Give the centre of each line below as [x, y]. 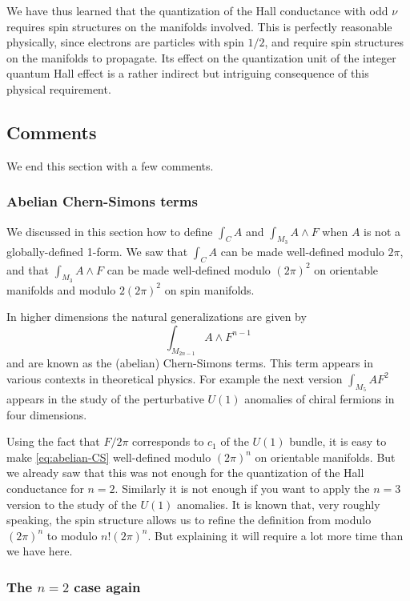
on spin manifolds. [209, 289]
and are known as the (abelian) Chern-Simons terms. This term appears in [190, 363]
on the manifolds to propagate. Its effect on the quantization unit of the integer [201, 57]
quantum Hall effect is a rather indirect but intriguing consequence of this [188, 73]
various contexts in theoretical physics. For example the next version [175, 378]
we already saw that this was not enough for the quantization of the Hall [185, 473]
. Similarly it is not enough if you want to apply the [242, 488]
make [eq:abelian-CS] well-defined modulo [109, 457]
